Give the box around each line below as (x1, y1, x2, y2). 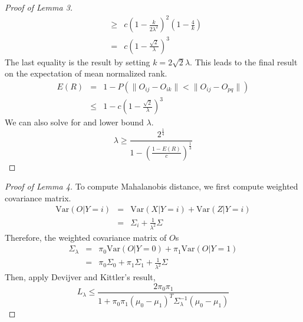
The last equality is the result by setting (5, 55, 150, 68)
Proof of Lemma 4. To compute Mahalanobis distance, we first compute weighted (5, 180, 298, 192)
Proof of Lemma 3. (5, 1, 73, 13)
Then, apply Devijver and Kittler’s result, (5, 271, 156, 283)
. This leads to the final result (190, 55, 298, 68)
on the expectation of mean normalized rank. (5, 67, 167, 79)
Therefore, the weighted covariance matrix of (5, 231, 167, 243)
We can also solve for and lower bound (5, 116, 144, 128)
